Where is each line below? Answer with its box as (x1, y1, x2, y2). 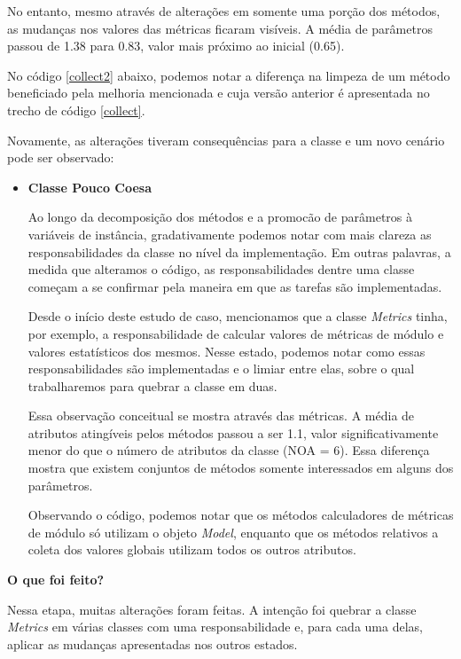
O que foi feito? (7, 570, 105, 589)
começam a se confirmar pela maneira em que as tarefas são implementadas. (27, 277, 442, 295)
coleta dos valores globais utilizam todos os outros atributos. (27, 540, 356, 559)
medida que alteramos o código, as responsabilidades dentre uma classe (27, 260, 415, 279)
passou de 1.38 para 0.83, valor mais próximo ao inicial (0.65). (7, 36, 345, 55)
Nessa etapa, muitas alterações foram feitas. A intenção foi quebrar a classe (7, 600, 417, 618)
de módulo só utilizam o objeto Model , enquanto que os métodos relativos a (27, 522, 439, 541)
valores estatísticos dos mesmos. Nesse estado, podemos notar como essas (27, 341, 426, 360)
